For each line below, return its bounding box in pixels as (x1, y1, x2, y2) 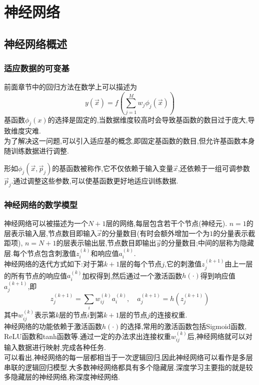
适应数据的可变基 (4, 62, 69, 74)
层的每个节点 (119, 258, 162, 269)
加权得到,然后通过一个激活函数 (82, 270, 182, 280)
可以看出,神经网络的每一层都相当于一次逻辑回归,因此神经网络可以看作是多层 (4, 351, 253, 362)
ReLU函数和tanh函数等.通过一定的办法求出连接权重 (4, 330, 171, 341)
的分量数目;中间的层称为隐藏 (161, 237, 254, 248)
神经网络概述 (4, 35, 67, 51)
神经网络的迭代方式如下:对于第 (4, 258, 104, 269)
